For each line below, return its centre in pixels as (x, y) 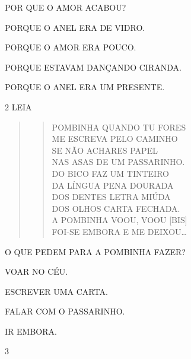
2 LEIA (18, 107)
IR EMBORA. (31, 331)
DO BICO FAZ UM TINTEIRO (110, 173)
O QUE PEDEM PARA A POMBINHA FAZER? (95, 251)
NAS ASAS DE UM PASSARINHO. (118, 162)
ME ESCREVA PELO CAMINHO (115, 139)
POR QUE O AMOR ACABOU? (66, 7)
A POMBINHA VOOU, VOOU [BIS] (120, 220)
